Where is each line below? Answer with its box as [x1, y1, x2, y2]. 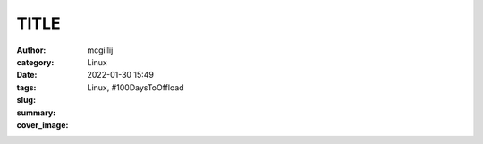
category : [16, 56, 55, 67]
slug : [16, 95, 36, 106]
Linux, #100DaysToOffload [87, 81, 184, 93]
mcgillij [87, 45, 114, 55]
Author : [16, 45, 47, 55]
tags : [16, 81, 37, 93]
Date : [16, 70, 38, 80]
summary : [16, 107, 56, 118]
